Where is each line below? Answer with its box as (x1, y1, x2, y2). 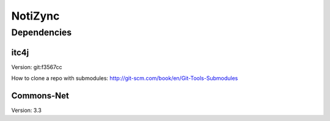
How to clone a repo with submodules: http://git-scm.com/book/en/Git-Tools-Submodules (11, 75, 238, 82)
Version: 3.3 (11, 107, 42, 114)
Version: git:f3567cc (11, 63, 62, 70)
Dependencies (11, 27, 72, 38)
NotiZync (11, 9, 60, 23)
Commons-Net (11, 90, 70, 101)
